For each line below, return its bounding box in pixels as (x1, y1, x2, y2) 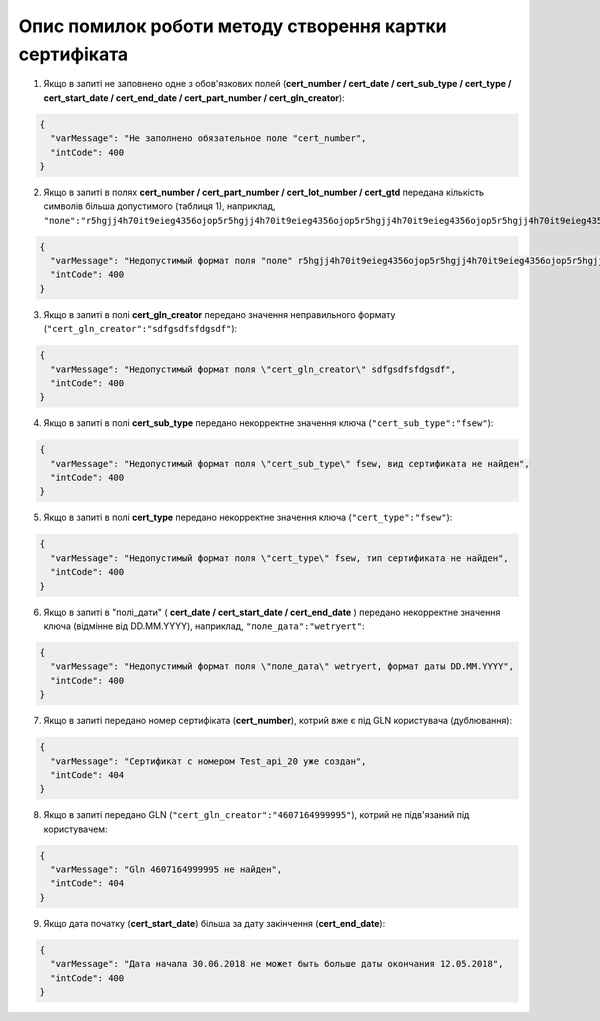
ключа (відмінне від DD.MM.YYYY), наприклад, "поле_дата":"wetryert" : (43, 620, 365, 632)
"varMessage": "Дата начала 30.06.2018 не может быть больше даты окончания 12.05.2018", (50, 958, 504, 970)
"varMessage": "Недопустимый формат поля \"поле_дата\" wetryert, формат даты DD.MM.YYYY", (50, 661, 515, 672)
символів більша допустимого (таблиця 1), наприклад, (43, 200, 276, 212)
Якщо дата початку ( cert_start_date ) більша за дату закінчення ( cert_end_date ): (43, 917, 386, 929)
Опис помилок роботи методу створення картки (18, 15, 447, 37)
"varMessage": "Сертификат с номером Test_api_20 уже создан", (50, 755, 367, 767)
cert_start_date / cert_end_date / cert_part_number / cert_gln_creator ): (43, 91, 345, 104)
